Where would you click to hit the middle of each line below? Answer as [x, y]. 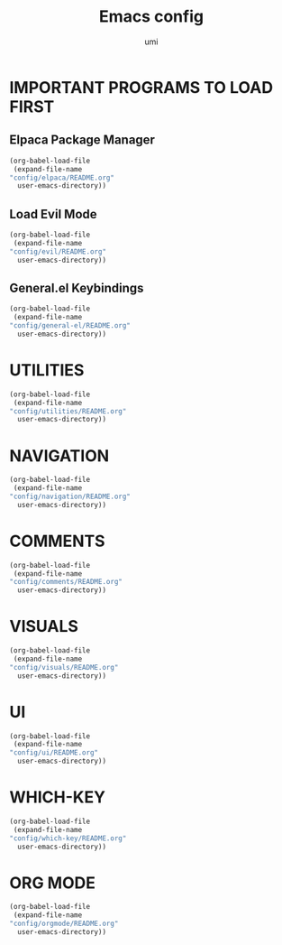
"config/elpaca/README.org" [62, 178]
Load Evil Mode [53, 214]
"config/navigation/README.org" [70, 496]
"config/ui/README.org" [54, 753]
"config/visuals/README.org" [64, 667]
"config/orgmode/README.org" [64, 924]
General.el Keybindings [77, 287]
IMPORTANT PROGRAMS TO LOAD [141, 87]
